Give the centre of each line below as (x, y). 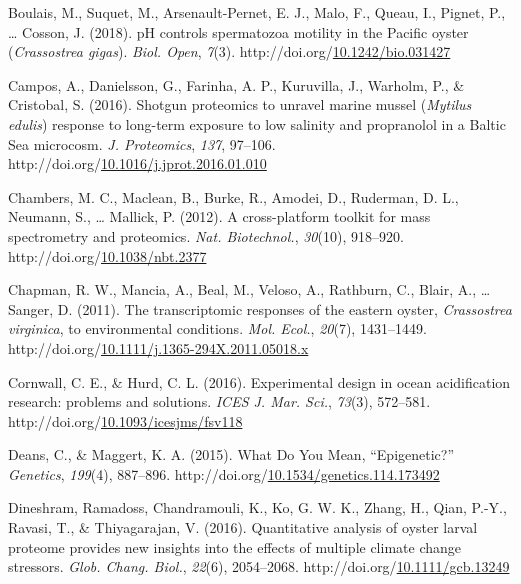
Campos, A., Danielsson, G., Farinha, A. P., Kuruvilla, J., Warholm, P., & (236, 84)
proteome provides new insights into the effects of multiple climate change (234, 546)
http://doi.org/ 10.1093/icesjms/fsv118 (125, 420)
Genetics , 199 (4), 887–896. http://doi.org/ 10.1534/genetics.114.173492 (224, 473)
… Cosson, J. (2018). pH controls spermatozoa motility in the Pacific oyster (238, 31)
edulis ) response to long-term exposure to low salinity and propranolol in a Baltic (257, 123)
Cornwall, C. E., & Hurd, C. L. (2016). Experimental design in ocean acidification (259, 381)
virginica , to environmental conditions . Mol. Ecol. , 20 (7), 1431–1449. (217, 328)
